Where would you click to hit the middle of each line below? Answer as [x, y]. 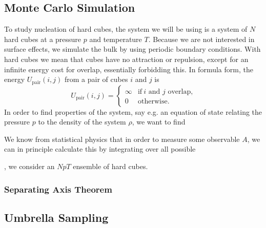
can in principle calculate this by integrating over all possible [100, 149]
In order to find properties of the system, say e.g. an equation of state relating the [133, 111]
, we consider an [29, 166]
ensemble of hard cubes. [110, 166]
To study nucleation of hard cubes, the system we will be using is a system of [126, 29]
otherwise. [154, 101]
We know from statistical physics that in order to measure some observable [122, 139]
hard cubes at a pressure [43, 39]
